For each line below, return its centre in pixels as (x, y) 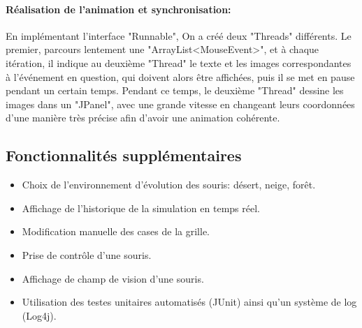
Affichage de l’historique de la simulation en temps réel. (141, 208)
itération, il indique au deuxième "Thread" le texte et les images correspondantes (179, 62)
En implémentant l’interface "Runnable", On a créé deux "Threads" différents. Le (179, 35)
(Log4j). (39, 315)
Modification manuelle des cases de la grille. (116, 231)
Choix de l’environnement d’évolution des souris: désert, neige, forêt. (169, 185)
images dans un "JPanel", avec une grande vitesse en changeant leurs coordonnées (180, 104)
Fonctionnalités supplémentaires (124, 155)
